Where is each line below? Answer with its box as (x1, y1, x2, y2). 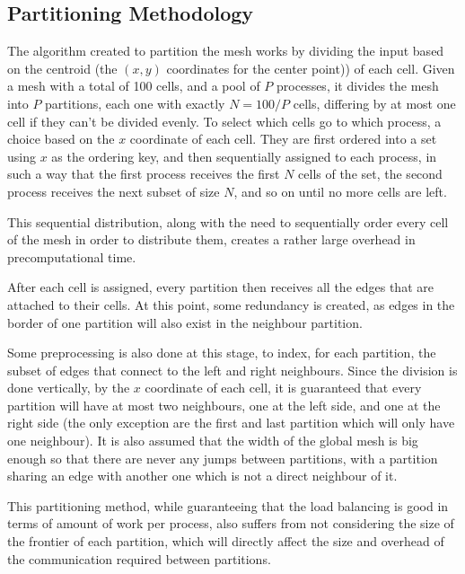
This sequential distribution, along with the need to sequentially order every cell (7, 212, 449, 231)
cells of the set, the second (298, 164, 443, 183)
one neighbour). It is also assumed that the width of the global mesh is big (7, 431, 418, 450)
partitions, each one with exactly (45, 93, 225, 112)
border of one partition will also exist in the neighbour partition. (7, 313, 363, 331)
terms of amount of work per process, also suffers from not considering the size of (7, 514, 454, 533)
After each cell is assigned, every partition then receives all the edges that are (7, 278, 434, 296)
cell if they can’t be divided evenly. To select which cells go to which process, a (7, 111, 442, 130)
